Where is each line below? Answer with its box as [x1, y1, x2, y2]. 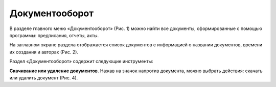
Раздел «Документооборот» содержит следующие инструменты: [9, 59, 153, 65]
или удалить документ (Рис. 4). [9, 74, 78, 81]
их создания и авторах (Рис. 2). [9, 49, 79, 55]
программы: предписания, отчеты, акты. [9, 32, 99, 38]
